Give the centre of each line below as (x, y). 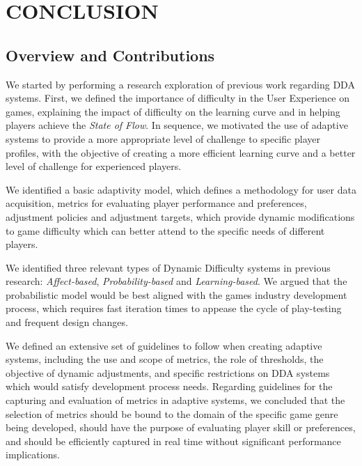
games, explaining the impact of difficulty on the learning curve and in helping (173, 111)
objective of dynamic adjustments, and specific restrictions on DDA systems (168, 372)
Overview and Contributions (110, 55)
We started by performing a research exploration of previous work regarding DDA (180, 84)
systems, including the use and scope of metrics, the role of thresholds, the (165, 359)
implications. (33, 455)
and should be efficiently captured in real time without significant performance (173, 441)
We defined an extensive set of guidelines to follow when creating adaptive (164, 345)
